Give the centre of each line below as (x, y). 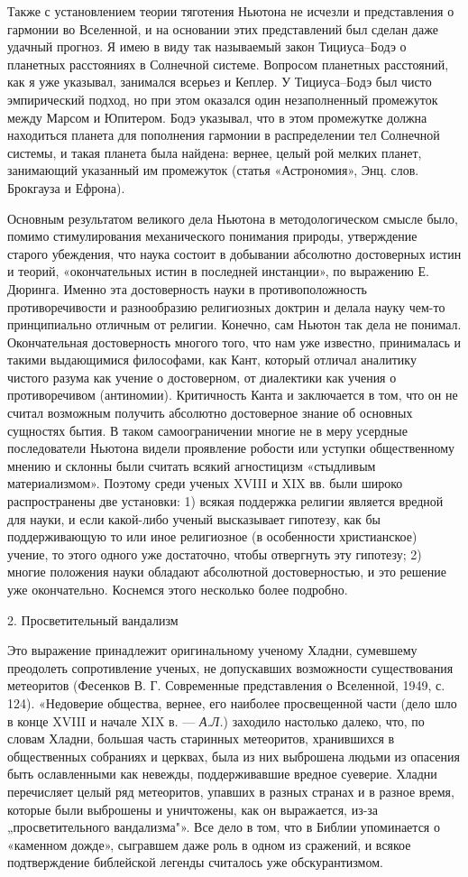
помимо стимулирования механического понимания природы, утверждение (212, 236)
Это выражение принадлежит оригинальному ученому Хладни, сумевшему (212, 650)
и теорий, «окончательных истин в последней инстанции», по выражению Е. (218, 271)
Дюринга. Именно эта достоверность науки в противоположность (187, 288)
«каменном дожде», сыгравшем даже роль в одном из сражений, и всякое (209, 844)
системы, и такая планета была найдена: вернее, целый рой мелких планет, (215, 152)
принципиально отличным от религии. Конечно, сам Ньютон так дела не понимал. (234, 324)
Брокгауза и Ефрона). (66, 187)
